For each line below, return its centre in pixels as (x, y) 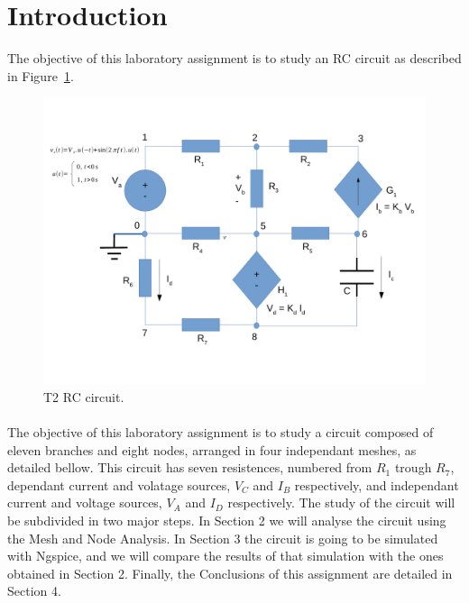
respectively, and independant (377, 484)
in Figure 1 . (41, 75)
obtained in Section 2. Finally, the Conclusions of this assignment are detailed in (230, 573)
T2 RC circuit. (84, 396)
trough (413, 467)
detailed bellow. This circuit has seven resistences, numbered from (190, 467)
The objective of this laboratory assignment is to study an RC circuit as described (234, 58)
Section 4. (34, 591)
